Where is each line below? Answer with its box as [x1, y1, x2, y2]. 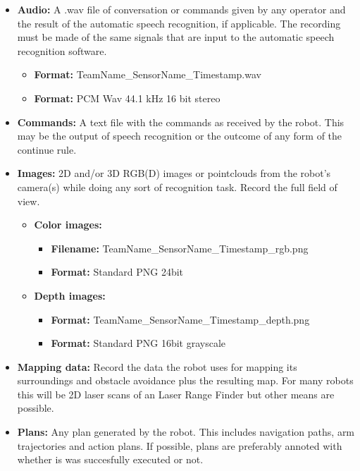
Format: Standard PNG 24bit [51, 264, 184, 279]
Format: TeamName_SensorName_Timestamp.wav [34, 67, 261, 82]
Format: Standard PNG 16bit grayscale [51, 336, 226, 350]
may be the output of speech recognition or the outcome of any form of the [17, 128, 342, 143]
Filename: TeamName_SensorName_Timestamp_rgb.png [51, 240, 309, 255]
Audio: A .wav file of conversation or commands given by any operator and [17, 2, 346, 16]
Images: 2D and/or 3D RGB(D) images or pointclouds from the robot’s [17, 166, 331, 181]
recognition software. [17, 43, 107, 58]
